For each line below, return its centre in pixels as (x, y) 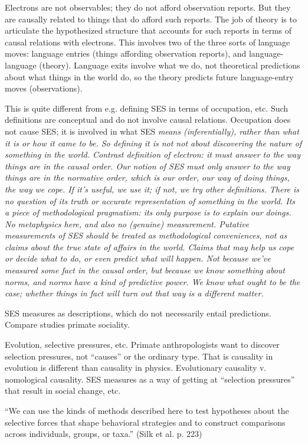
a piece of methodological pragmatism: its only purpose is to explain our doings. (148, 212)
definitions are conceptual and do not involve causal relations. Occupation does (148, 120)
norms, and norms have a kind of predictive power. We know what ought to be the (153, 281)
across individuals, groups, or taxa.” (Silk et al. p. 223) (104, 434)
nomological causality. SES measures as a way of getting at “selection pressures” (150, 379)
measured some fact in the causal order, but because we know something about (145, 270)
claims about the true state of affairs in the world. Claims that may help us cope (150, 247)
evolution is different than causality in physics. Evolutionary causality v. (136, 368)
